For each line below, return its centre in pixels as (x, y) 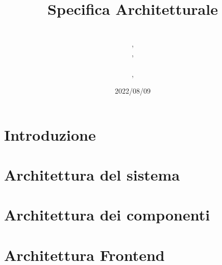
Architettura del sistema (92, 175)
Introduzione (50, 134)
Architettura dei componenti (107, 215)
